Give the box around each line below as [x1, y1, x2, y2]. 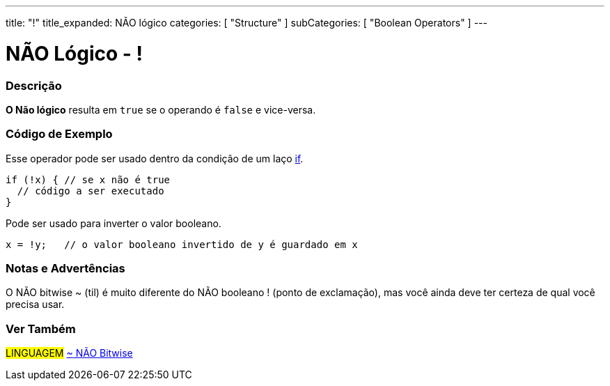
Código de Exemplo [6, 127, 113, 141]
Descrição [6, 78, 62, 93]
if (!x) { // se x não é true [6, 173, 171, 185]
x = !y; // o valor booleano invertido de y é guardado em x [6, 238, 358, 250]
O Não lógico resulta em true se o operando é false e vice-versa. [6, 103, 316, 116]
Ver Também [6, 321, 76, 336]
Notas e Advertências [6, 261, 125, 275]
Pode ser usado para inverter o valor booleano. [6, 217, 221, 229]
